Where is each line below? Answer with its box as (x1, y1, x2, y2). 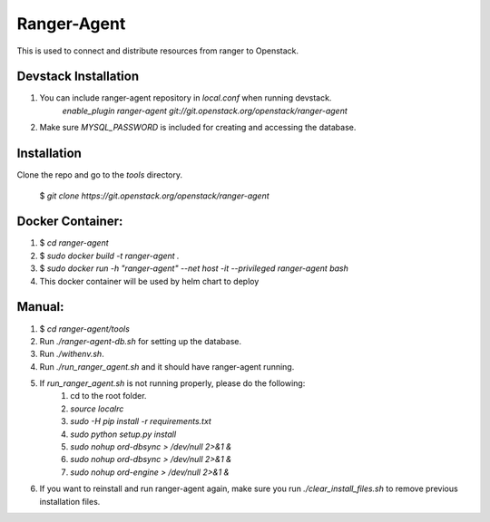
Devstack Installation (16, 69, 140, 84)
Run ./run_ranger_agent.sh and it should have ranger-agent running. (39, 361, 295, 372)
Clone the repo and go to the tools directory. (16, 169, 183, 180)
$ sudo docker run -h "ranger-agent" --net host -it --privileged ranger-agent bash (39, 263, 348, 274)
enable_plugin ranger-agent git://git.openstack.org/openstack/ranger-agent (62, 105, 348, 116)
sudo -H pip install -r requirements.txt (70, 416, 212, 427)
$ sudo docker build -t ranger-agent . (39, 250, 181, 261)
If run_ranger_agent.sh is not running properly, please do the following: (39, 378, 306, 389)
